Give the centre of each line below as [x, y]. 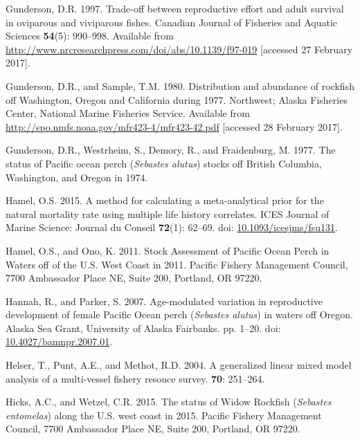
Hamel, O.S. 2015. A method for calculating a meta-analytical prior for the [165, 200]
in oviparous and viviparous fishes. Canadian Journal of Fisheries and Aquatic [172, 22]
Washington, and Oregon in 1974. [77, 177]
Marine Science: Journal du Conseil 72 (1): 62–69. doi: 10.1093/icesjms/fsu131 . [172, 227]
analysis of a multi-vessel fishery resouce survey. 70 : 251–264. [135, 378]
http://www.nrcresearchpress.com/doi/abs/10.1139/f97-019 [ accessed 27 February [179, 49]
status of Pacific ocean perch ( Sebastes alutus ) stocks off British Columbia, [164, 163]
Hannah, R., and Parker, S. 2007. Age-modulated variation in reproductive [164, 301]
